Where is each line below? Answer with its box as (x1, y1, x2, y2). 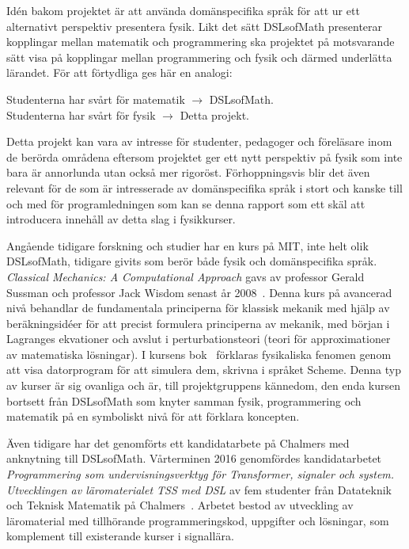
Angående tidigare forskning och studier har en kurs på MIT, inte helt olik (6, 237, 369, 254)
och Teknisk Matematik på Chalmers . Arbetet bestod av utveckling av (6, 497, 354, 513)
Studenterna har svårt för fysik (6, 106, 156, 123)
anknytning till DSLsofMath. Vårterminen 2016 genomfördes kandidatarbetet (6, 450, 382, 467)
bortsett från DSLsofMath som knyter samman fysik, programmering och (6, 392, 362, 409)
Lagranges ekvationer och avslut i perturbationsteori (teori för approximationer (6, 330, 391, 347)
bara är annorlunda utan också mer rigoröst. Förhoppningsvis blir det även (6, 164, 370, 181)
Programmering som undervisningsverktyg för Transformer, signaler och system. (6, 466, 395, 482)
